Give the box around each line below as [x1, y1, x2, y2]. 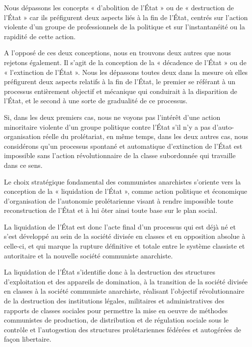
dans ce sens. [4, 160, 43, 170]
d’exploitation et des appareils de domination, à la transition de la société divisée [4, 276, 248, 286]
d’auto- [212, 121, 234, 132]
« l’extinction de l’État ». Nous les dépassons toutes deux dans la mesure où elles [4, 67, 248, 77]
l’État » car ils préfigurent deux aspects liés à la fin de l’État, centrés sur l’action [4, 12, 248, 22]
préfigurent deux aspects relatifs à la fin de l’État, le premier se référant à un [4, 76, 236, 87]
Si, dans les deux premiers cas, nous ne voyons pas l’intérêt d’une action [4, 112, 221, 122]
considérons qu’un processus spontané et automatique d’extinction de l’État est [4, 140, 243, 151]
